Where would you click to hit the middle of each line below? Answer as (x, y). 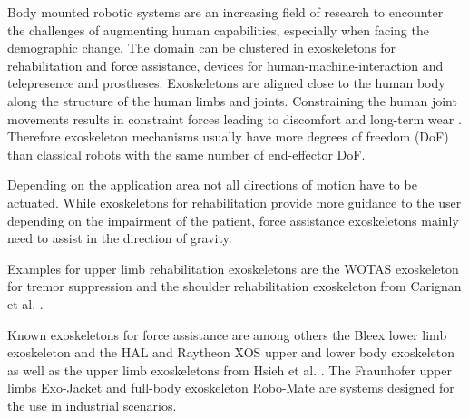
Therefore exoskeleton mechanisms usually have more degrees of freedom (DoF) (228, 136)
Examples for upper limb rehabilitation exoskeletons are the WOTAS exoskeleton (233, 268)
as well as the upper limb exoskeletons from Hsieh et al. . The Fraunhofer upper (230, 369)
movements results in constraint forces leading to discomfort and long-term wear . (234, 118)
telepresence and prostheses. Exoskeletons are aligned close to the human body (226, 83)
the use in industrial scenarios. (92, 405)
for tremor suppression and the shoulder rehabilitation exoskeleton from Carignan (234, 286)
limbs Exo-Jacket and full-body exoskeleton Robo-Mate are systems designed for (231, 388)
